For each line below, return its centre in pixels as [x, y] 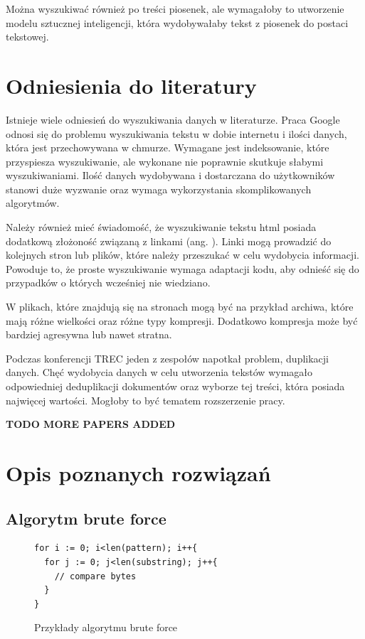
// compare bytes [95, 576]
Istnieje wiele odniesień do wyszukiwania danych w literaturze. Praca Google [173, 119]
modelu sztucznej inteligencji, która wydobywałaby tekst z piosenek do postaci [177, 22]
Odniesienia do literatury [131, 85]
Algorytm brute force [86, 518]
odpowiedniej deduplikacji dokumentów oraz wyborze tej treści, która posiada [175, 386]
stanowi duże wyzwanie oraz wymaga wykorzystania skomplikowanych [159, 189]
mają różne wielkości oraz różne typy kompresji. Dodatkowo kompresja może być [182, 320]
